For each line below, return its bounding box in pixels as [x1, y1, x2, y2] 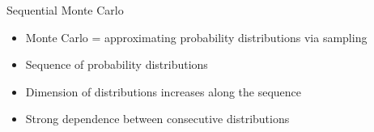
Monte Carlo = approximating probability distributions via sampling [25, 28, 368, 45]
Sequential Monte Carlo [6, 2, 124, 18]
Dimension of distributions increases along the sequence [25, 83, 302, 100]
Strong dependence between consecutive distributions [25, 110, 290, 127]
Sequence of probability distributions [25, 56, 208, 73]
